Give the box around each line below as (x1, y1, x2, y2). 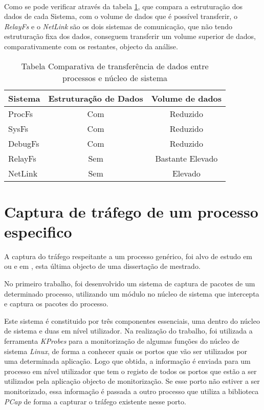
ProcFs (8, 107, 33, 120)
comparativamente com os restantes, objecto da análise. (4, 41, 178, 51)
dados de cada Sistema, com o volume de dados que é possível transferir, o (4, 11, 237, 22)
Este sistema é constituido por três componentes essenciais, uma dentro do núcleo (4, 315, 260, 326)
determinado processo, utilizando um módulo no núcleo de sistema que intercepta (4, 288, 259, 299)
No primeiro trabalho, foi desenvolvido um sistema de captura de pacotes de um (4, 278, 255, 289)
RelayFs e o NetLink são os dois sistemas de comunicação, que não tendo (4, 21, 233, 31)
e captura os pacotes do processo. (4, 298, 108, 309)
